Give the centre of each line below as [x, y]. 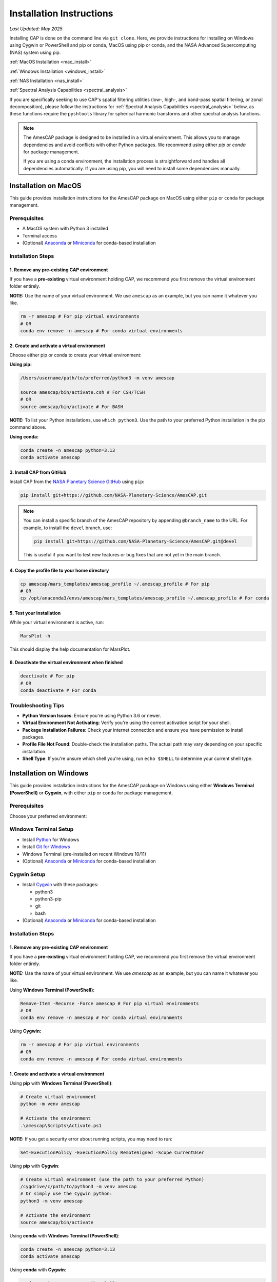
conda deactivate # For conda [58, 690]
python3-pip [48, 899]
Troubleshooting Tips [37, 705]
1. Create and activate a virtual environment [57, 1074]
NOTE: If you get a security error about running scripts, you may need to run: [91, 1139]
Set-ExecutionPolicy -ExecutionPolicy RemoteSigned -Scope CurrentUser [112, 1152]
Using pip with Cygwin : [34, 1166]
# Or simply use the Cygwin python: [66, 1194]
